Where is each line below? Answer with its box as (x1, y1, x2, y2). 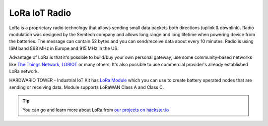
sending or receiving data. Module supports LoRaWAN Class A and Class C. (9, 84, 164, 90)
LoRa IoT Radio (9, 7, 71, 18)
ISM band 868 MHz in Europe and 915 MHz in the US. (9, 45, 119, 51)
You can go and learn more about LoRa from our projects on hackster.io (22, 107, 169, 113)
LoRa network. (9, 68, 39, 74)
